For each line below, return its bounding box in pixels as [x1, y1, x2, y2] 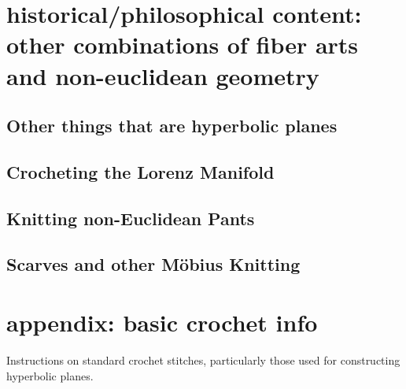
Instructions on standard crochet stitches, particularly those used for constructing [6, 352, 400, 368]
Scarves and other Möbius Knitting [6, 252, 301, 276]
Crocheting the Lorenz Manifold [6, 159, 275, 183]
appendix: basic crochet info [6, 306, 318, 339]
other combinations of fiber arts [6, 28, 359, 61]
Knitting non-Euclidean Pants [6, 206, 255, 230]
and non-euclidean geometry [6, 59, 319, 91]
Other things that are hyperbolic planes [6, 113, 338, 138]
